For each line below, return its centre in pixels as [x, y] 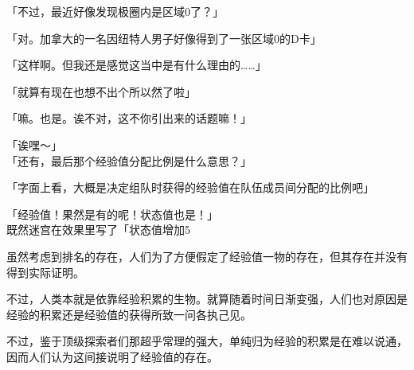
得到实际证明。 [45, 272]
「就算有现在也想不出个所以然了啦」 [101, 91]
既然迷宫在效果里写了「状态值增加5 [98, 230]
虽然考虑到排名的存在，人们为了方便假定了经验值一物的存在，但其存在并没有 [207, 256]
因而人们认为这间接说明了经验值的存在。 [112, 356]
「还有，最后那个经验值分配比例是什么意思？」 [129, 160]
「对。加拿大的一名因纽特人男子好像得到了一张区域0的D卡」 [164, 38]
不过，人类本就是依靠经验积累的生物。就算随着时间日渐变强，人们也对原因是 [207, 299]
